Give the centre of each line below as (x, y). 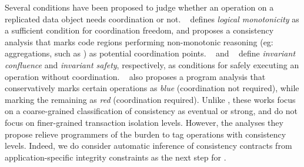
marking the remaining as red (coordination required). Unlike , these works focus (150, 99)
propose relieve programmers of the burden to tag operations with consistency (146, 134)
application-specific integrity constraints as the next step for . (116, 157)
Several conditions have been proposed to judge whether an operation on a (139, 7)
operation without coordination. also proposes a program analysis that (135, 76)
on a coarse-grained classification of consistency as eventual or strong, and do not (151, 111)
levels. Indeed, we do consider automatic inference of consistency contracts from (148, 146)
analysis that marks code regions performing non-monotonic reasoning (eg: (139, 41)
